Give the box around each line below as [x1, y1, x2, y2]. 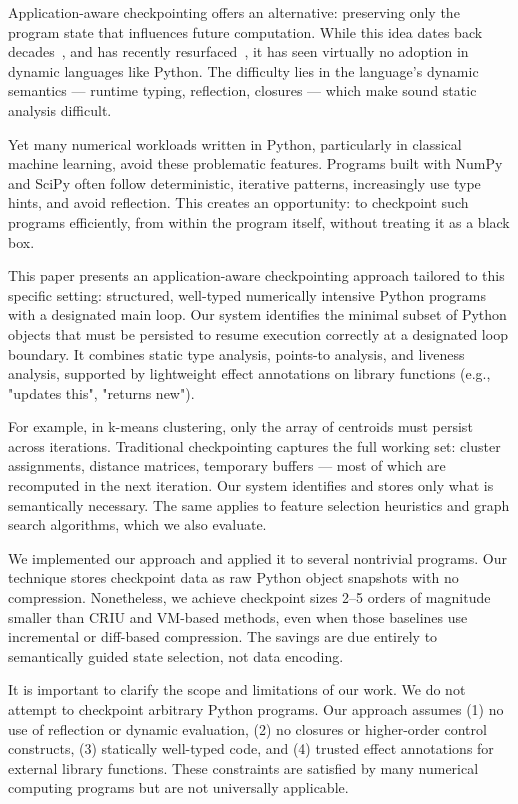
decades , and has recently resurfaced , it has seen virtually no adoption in [8, 41, 469, 62]
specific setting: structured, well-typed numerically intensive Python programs [8, 284, 486, 305]
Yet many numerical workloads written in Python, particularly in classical [8, 133, 462, 154]
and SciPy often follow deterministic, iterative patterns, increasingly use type [8, 172, 481, 193]
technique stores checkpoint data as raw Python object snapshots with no [8, 567, 459, 588]
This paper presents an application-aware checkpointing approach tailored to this [8, 265, 505, 286]
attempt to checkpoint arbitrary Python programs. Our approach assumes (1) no [8, 699, 504, 719]
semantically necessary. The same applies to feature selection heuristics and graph [8, 494, 510, 515]
